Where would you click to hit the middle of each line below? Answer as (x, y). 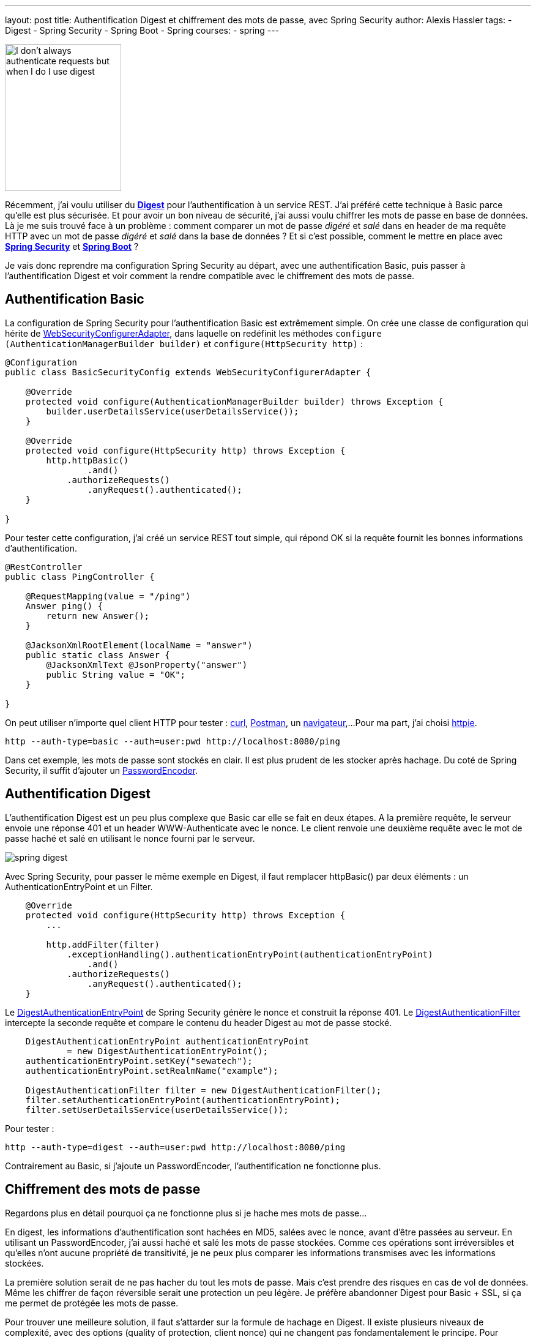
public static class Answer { (98, 655)
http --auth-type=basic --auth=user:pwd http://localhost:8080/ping (173, 741)
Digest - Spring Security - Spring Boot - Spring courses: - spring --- (142, 30)
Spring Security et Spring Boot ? (72, 246)
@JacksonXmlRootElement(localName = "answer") (139, 645)
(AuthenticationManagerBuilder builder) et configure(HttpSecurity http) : (184, 343)
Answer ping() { (64, 606)
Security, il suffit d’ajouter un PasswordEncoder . (102, 770)
